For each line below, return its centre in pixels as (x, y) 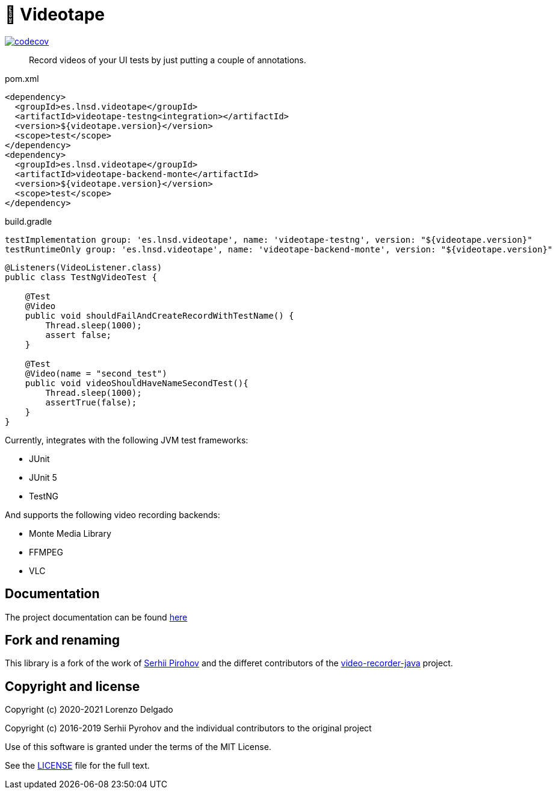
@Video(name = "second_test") (96, 373)
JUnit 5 (43, 477)
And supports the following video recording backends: (113, 514)
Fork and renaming (63, 640)
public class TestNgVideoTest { (81, 277)
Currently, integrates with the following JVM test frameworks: (127, 440)
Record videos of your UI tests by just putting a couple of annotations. (168, 60)
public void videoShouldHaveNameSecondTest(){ (137, 383)
